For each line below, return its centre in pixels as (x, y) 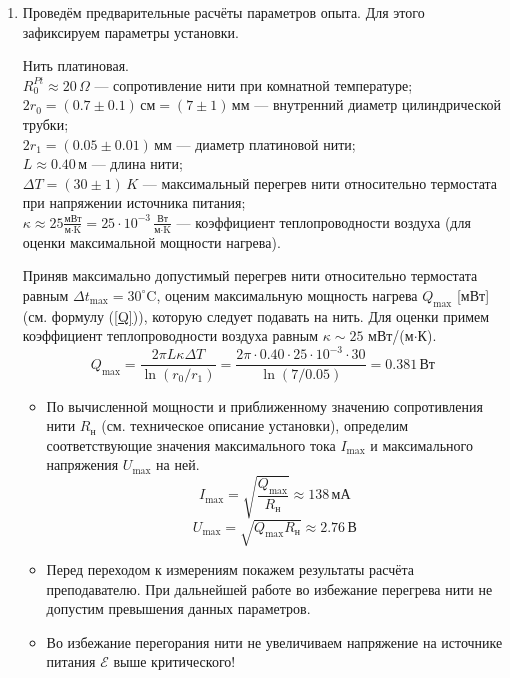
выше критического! (174, 661)
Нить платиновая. (75, 65)
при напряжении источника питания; (134, 202)
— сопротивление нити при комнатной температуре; (253, 84)
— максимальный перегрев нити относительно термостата (320, 182)
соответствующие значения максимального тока (191, 444)
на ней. (178, 464)
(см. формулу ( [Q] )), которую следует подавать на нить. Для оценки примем (256, 315)
